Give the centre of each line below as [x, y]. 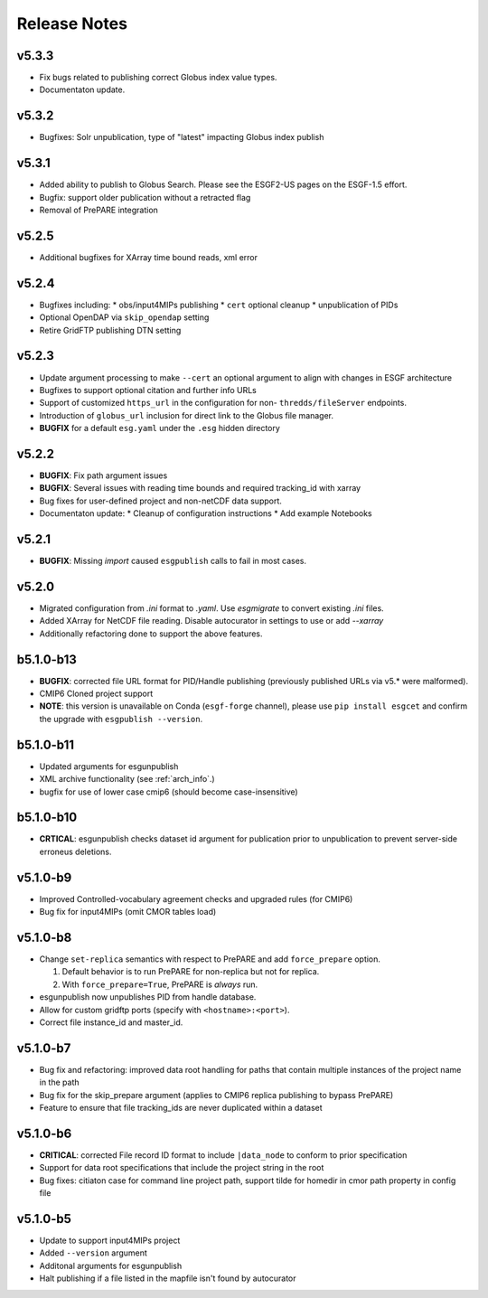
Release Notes [72, 24]
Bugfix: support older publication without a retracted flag [145, 197]
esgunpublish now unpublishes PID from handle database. [148, 997]
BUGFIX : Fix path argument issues [103, 475]
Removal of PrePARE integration [99, 210]
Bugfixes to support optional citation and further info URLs [148, 390]
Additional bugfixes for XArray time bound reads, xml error [148, 257]
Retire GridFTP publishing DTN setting [110, 330]
